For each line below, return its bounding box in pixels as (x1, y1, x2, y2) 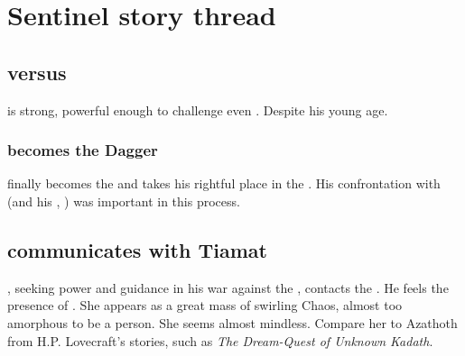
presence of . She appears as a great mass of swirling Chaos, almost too (7, 296, 403, 315)
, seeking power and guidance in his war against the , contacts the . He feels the (7, 278, 449, 297)
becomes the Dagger (7, 139, 158, 161)
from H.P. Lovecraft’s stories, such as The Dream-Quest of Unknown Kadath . (7, 331, 433, 350)
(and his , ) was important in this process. (7, 191, 240, 210)
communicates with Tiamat (7, 235, 267, 263)
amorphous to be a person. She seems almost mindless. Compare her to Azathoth (7, 313, 458, 332)
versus (7, 58, 67, 86)
